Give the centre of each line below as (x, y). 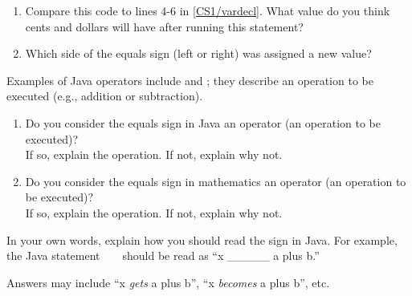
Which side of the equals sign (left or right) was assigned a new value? (198, 53)
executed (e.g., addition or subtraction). (105, 96)
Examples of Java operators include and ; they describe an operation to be (190, 80)
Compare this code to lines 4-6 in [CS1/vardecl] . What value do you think (208, 10)
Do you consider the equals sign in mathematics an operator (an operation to (216, 181)
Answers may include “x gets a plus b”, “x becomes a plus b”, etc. (168, 282)
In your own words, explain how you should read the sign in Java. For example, (202, 239)
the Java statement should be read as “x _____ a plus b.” (163, 255)
